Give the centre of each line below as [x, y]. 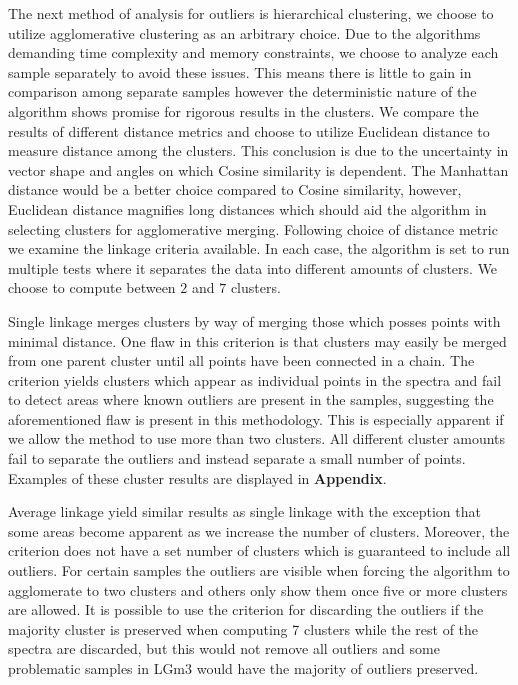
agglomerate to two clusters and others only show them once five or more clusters [258, 589]
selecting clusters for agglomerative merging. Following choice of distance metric [253, 228]
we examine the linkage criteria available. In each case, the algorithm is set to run [259, 248]
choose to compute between [92, 287]
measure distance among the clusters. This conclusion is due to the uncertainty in [258, 150]
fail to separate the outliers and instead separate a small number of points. [237, 458]
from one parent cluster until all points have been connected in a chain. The [241, 360]
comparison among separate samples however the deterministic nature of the [242, 91]
